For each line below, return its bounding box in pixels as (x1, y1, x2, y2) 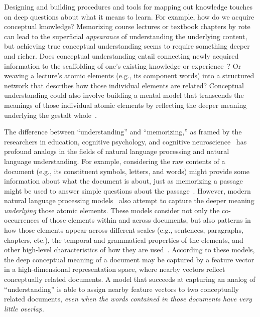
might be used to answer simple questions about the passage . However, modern (4, 185, 251, 196)
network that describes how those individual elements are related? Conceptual (4, 80, 244, 90)
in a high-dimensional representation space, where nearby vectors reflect (4, 264, 225, 274)
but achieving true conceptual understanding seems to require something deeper (4, 41, 250, 51)
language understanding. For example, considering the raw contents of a (4, 155, 225, 166)
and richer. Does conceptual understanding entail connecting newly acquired (4, 50, 239, 61)
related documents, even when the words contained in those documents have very (4, 293, 252, 304)
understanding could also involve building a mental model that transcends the (4, 90, 244, 100)
